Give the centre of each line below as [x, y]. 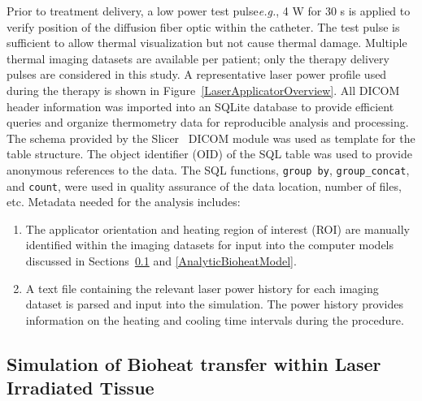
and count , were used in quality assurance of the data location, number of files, [204, 185]
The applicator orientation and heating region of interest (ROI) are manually [218, 229]
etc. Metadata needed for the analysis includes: [124, 202]
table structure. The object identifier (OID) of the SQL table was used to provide [209, 154]
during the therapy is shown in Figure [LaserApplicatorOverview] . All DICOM [203, 90]
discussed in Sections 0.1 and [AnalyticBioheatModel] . [161, 261]
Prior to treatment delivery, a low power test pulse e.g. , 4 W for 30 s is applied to [209, 11]
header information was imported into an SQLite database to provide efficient [200, 106]
